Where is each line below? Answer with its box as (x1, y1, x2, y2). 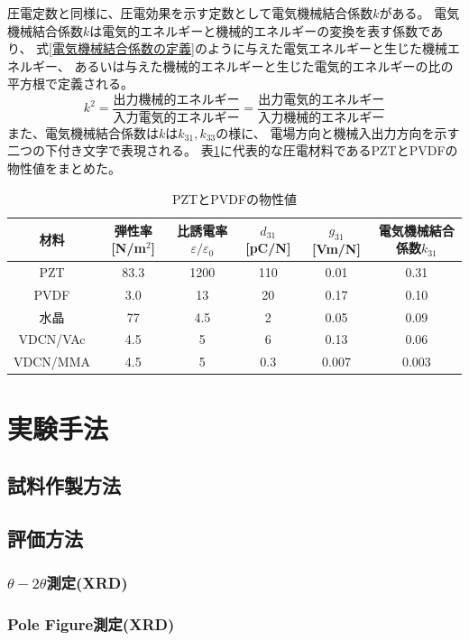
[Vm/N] (312, 239, 361, 258)
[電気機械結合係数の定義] (49, 39, 195, 58)
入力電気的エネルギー (113, 111, 240, 125)
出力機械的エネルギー (113, 93, 240, 107)
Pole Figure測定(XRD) (7, 613, 175, 636)
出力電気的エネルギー (258, 93, 385, 107)
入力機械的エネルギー (258, 111, 385, 125)
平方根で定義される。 (7, 74, 133, 93)
